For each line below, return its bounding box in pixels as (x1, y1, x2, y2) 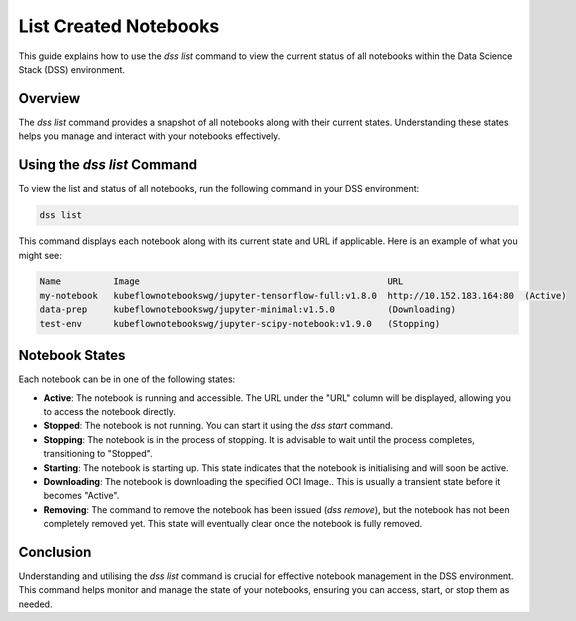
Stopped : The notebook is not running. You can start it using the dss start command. (43, 420, 394, 432)
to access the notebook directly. (43, 405, 177, 417)
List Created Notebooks (18, 15, 220, 37)
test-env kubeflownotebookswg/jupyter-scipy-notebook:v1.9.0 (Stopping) (39, 318, 441, 329)
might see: (18, 249, 62, 261)
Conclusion (18, 543, 92, 560)
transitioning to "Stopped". (43, 448, 153, 460)
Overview (18, 90, 81, 107)
